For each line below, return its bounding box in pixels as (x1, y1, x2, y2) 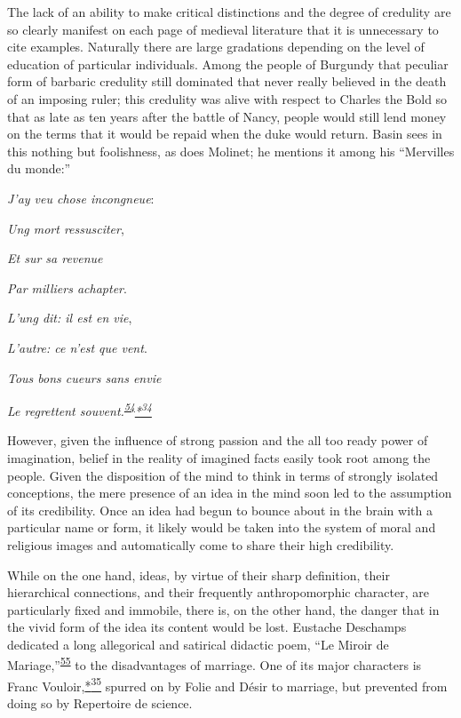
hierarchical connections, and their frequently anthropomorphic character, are (7, 583, 429, 602)
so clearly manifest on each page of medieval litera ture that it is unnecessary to (7, 20, 439, 38)
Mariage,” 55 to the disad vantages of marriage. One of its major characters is (7, 653, 422, 674)
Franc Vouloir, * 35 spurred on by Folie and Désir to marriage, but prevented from (7, 674, 448, 695)
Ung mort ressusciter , (7, 219, 124, 237)
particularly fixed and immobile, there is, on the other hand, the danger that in (7, 600, 440, 618)
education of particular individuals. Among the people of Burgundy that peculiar (7, 54, 449, 73)
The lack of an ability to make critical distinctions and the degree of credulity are (7, 3, 451, 20)
